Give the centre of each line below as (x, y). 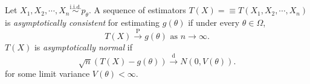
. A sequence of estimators (137, 10)
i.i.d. (76, 7)
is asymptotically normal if (83, 47)
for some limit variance (47, 73)
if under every (214, 22)
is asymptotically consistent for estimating (82, 22)
